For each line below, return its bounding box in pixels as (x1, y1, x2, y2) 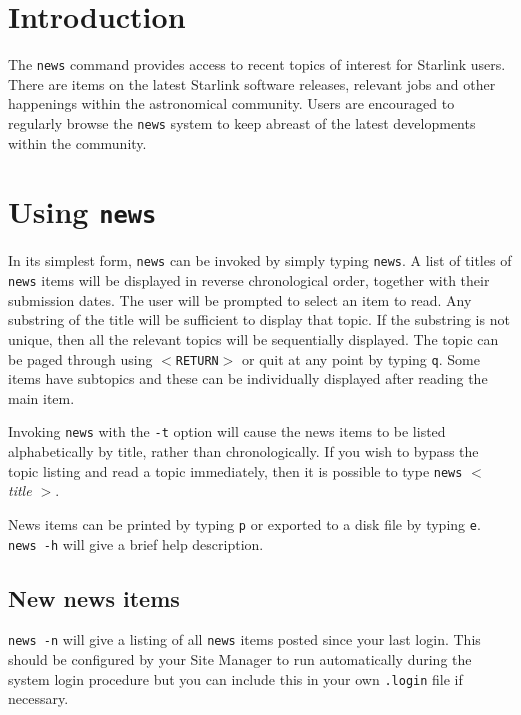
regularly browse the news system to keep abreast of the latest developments (8, 112, 476, 133)
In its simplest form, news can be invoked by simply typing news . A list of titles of (8, 250, 512, 271)
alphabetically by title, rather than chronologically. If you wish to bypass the (8, 441, 479, 462)
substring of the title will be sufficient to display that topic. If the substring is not (8, 309, 510, 330)
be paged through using (8, 348, 153, 369)
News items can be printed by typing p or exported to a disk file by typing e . (8, 513, 481, 534)
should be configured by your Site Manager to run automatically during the (8, 649, 472, 670)
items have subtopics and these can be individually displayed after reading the (8, 368, 488, 389)
